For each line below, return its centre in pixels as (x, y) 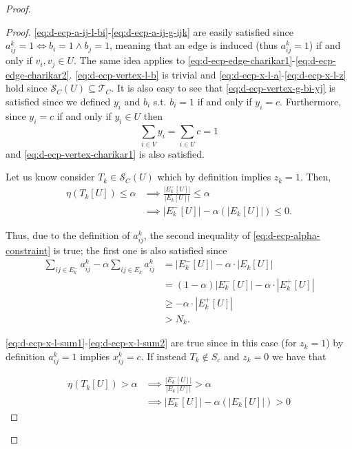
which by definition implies (214, 177)
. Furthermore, (311, 101)
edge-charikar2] (38, 74)
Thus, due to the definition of (68, 234)
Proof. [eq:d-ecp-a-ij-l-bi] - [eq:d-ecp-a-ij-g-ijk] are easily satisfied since (149, 31)
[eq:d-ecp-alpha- (287, 234)
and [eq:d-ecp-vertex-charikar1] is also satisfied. (105, 153)
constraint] (28, 250)
